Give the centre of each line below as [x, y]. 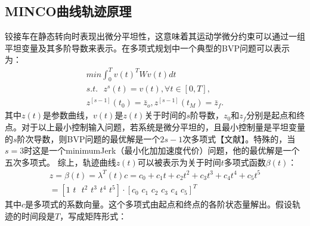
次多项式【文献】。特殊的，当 [239, 138]
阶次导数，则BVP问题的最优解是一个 [89, 138]
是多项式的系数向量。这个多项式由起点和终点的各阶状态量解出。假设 [159, 204]
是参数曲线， [68, 115]
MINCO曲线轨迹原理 [68, 11]
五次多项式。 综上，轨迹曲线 [61, 162]
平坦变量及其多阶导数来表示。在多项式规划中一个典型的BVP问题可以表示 [147, 48]
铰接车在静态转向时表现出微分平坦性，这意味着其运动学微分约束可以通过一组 [155, 36]
